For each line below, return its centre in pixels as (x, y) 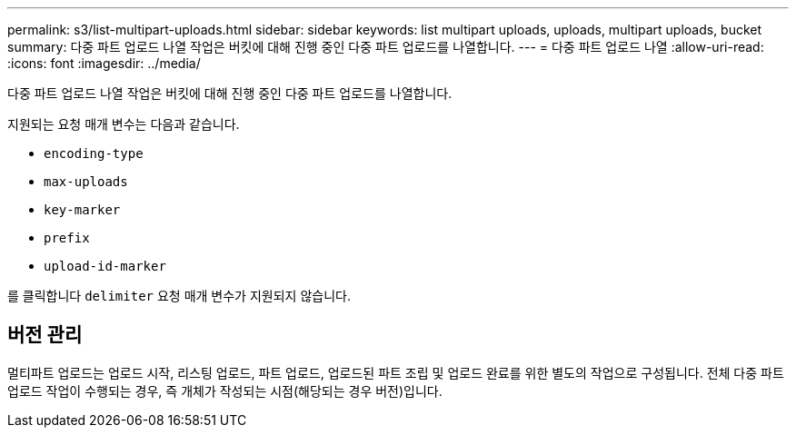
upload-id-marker (105, 266)
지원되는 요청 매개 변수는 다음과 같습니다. (124, 124)
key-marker (82, 210)
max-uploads (86, 182)
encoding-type (94, 153)
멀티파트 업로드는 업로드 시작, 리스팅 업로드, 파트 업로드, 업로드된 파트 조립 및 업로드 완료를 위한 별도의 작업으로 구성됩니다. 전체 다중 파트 (396, 372)
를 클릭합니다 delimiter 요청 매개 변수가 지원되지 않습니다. (179, 296)
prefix (67, 238)
